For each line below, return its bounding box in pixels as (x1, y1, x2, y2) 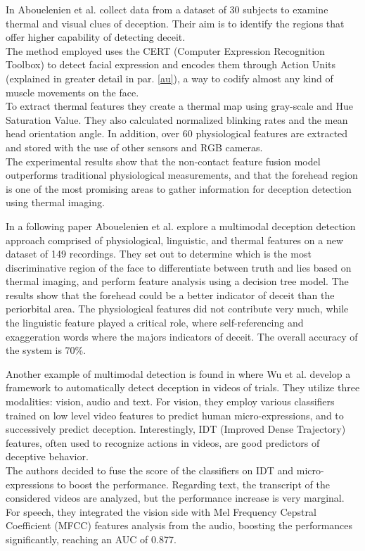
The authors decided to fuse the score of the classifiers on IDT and (6, 463, 294, 477)
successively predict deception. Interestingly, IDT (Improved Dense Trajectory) (6, 422, 346, 436)
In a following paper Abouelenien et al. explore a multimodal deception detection (6, 218, 356, 233)
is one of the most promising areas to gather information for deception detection (6, 181, 352, 196)
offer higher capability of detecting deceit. (6, 30, 186, 44)
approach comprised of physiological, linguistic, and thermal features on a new (6, 232, 343, 247)
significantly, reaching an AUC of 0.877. (6, 531, 177, 546)
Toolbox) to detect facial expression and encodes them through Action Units (6, 57, 335, 72)
